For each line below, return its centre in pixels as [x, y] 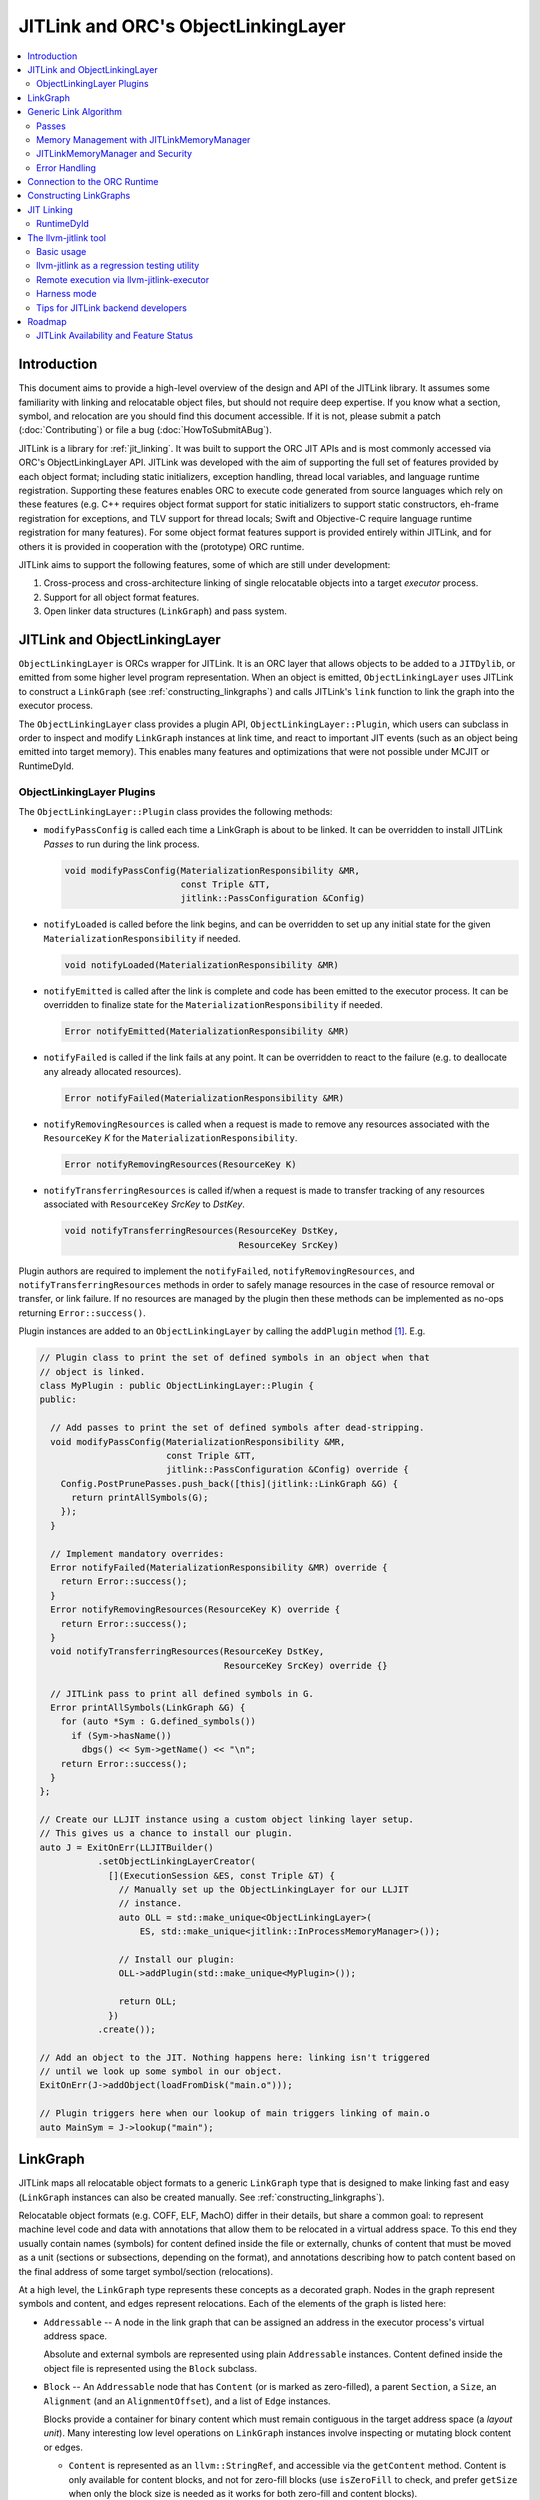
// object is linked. [92, 1371]
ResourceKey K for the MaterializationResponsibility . [170, 1137]
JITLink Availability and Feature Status [115, 336]
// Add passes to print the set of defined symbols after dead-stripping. [237, 1428]
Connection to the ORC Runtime [93, 182]
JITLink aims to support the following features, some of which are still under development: [204, 564]
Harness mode [66, 294]
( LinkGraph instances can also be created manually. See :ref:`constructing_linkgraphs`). [201, 2197]
